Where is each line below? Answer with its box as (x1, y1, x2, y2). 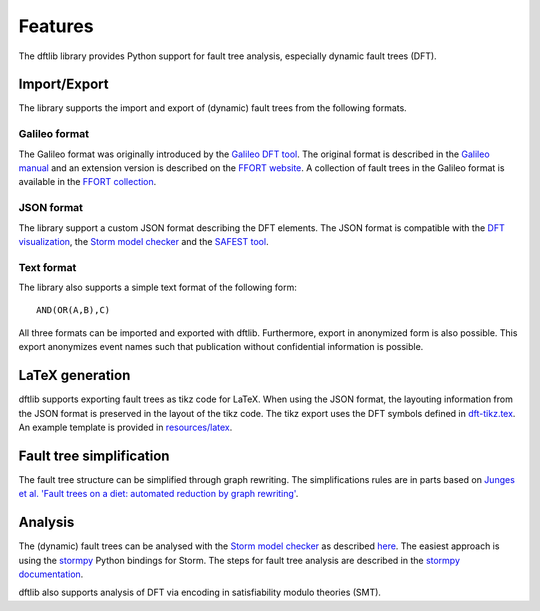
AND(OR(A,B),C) (36, 305, 111, 316)
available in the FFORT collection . (18, 176, 157, 188)
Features (18, 15, 94, 37)
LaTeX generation (18, 367, 131, 384)
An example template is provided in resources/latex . (18, 421, 233, 433)
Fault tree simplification (18, 447, 170, 464)
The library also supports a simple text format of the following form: (18, 281, 297, 294)
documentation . (18, 568, 84, 580)
